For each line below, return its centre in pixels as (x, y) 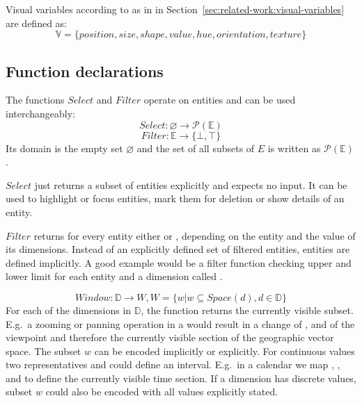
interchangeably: (41, 113)
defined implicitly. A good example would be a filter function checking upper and (179, 262)
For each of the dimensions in (69, 310)
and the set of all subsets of (196, 148)
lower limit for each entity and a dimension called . (114, 276)
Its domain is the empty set (64, 148)
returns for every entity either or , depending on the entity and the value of (195, 235)
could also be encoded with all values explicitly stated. (162, 392)
